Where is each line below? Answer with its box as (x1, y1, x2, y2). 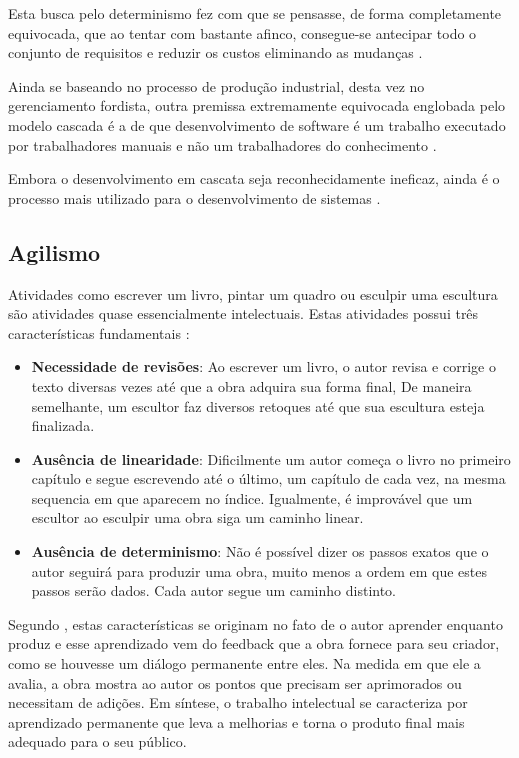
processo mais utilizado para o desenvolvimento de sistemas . (8, 187, 381, 208)
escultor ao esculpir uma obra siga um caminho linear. (31, 507, 364, 528)
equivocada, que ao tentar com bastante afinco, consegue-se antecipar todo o (8, 22, 477, 43)
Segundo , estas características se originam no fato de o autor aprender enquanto (8, 613, 503, 634)
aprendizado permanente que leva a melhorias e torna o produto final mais (8, 711, 465, 732)
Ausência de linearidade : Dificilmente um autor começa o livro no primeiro (31, 448, 511, 469)
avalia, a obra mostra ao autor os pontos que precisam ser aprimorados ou (8, 672, 462, 693)
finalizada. (31, 415, 95, 436)
